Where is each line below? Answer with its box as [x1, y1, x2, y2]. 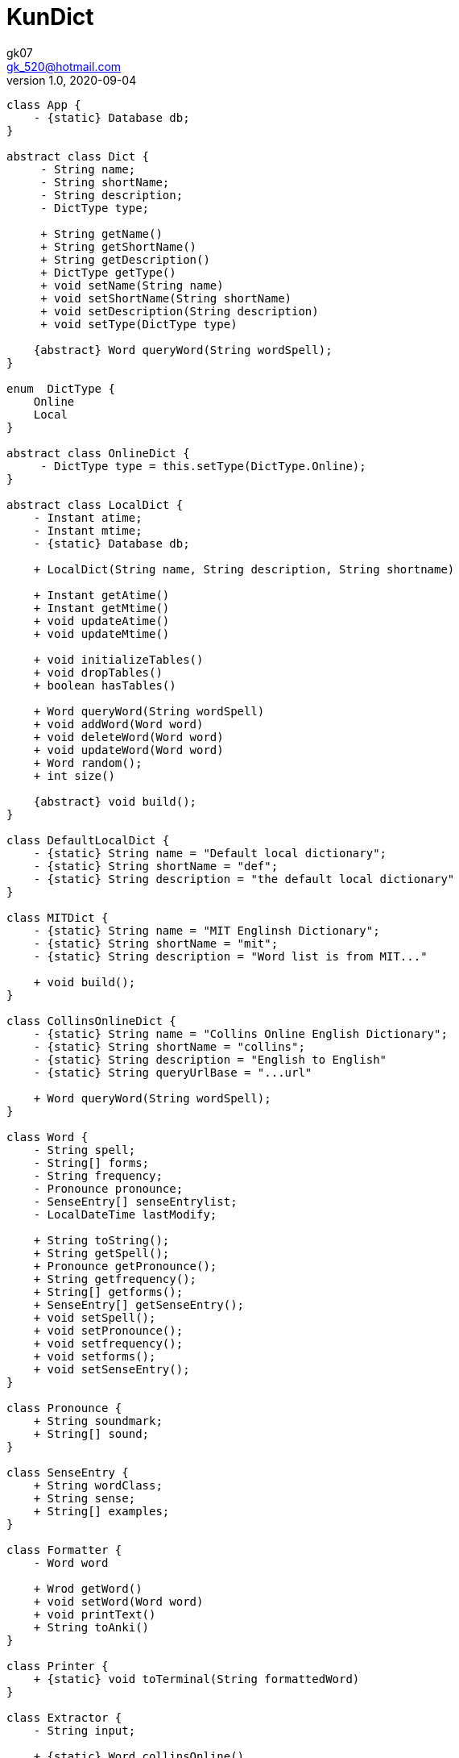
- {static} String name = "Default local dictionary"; [33, 846, 387, 860]
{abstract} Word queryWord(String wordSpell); [33, 343, 333, 356]
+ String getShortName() [40, 240, 197, 253]
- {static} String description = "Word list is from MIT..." [33, 949, 428, 963]
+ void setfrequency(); [33, 1336, 184, 1350]
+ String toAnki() [33, 1620, 150, 1634]
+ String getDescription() [40, 252, 210, 266]
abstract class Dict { [6, 149, 150, 163]
